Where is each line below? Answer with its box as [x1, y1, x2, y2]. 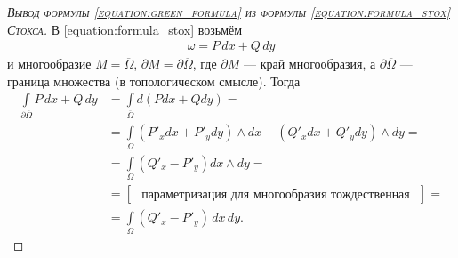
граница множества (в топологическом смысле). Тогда [7, 71, 301, 90]
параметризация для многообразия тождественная [141, 188, 410, 201]
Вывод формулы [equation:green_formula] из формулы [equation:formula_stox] [7, 3, 450, 20]
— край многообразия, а [244, 54, 376, 73]
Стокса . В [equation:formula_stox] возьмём [7, 20, 243, 38]
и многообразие [7, 54, 92, 73]
